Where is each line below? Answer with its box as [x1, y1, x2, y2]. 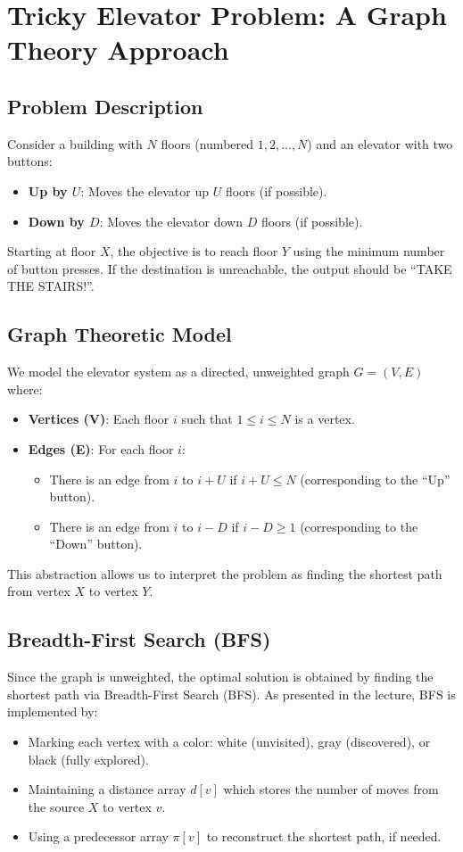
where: [7, 379, 43, 398]
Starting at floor [7, 242, 96, 261]
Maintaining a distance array [28, 780, 186, 798]
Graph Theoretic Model [7, 320, 232, 348]
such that [181, 409, 233, 428]
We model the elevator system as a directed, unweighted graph [7, 362, 350, 381]
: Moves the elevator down [99, 211, 243, 230]
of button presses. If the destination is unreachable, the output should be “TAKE [7, 259, 452, 277]
